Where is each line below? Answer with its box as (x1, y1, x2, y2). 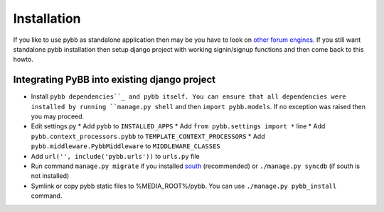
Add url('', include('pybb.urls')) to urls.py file (31, 152, 201, 160)
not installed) (31, 172, 70, 180)
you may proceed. (31, 112, 85, 121)
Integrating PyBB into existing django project (13, 74, 216, 86)
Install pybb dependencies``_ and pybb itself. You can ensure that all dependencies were (31, 92, 346, 101)
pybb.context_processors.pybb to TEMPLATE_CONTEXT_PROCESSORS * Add (31, 132, 266, 140)
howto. (13, 55, 33, 64)
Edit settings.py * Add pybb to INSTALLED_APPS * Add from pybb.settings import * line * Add (31, 122, 326, 130)
